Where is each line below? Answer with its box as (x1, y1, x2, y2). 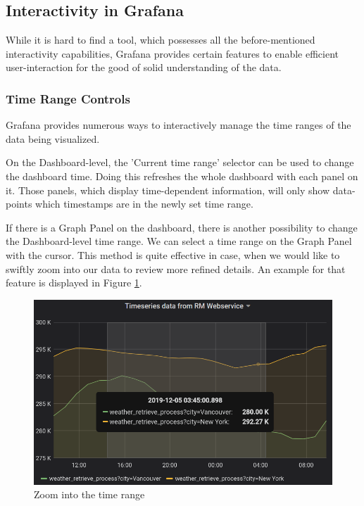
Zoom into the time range (34, 487, 145, 502)
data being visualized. (6, 131, 100, 146)
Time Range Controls (6, 89, 130, 107)
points (6, 196, 32, 211)
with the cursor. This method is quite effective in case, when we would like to (6, 247, 340, 262)
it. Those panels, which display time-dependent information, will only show (6, 182, 330, 197)
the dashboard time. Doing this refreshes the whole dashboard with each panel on (6, 168, 358, 183)
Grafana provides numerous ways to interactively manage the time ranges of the (6, 118, 351, 132)
